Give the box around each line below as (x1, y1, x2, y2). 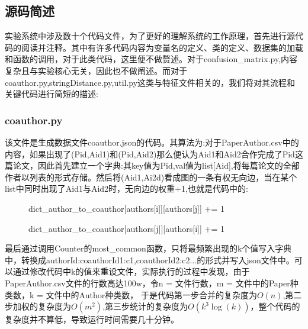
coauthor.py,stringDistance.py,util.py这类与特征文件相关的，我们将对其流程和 (5, 76, 296, 88)
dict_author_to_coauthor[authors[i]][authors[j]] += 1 (28, 202, 224, 214)
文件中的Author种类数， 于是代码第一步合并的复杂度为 (46, 288, 257, 301)
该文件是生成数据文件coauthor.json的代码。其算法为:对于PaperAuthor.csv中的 (5, 136, 299, 148)
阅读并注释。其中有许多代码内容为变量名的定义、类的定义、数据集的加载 (21, 41, 303, 53)
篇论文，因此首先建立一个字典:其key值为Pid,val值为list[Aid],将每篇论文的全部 (5, 159, 300, 172)
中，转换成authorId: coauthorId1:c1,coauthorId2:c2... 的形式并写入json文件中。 (5, 253, 294, 266)
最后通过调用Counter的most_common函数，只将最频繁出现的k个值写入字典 (5, 242, 292, 254)
